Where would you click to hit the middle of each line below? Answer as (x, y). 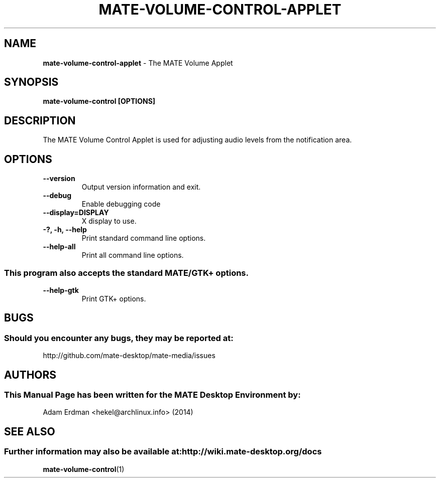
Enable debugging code (121, 204)
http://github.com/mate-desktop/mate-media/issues (129, 356)
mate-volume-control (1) (84, 469)
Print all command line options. (133, 255)
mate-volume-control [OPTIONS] (99, 101)
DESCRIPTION (40, 120)
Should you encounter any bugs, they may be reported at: (119, 338)
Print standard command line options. (144, 238)
